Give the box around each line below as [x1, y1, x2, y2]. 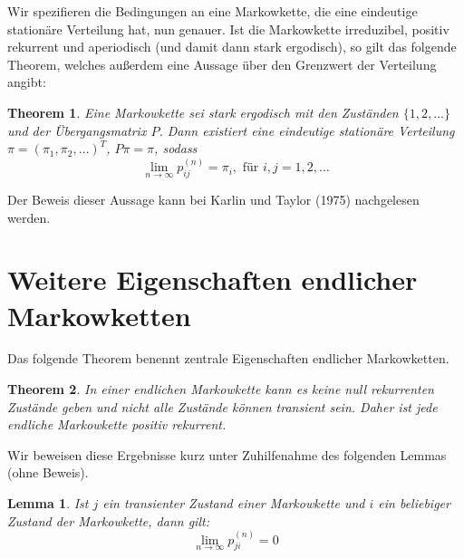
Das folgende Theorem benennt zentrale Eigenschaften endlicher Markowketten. [7, 349, 449, 368]
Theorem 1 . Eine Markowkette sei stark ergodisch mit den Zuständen [7, 102, 399, 121]
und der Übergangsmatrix [7, 120, 147, 139]
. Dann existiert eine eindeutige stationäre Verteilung [159, 120, 455, 139]
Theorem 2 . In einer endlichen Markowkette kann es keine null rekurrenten [7, 380, 434, 399]
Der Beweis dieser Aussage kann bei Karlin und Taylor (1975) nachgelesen [7, 189, 420, 208]
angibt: [7, 72, 46, 91]
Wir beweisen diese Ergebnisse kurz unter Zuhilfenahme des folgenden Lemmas [7, 445, 447, 464]
